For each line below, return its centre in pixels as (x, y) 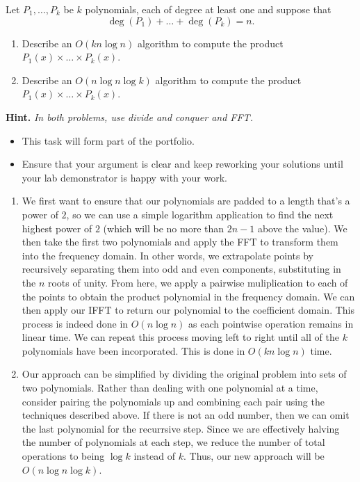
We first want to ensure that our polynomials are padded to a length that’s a (186, 201)
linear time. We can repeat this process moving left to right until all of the (180, 337)
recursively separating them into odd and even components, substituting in (181, 269)
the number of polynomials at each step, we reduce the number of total (173, 442)
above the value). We (302, 228)
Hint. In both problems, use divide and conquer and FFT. (129, 117)
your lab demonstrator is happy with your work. (124, 177)
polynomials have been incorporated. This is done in (133, 350)
